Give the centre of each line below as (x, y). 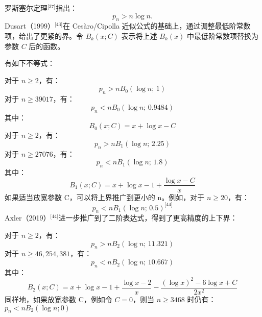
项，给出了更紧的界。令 (44, 35)
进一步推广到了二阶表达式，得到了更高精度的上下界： (148, 218)
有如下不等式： (30, 63)
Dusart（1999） (30, 26)
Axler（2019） (28, 218)
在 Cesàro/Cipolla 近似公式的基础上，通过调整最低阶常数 (157, 26)
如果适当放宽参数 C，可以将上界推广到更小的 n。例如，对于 (105, 197)
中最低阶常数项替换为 (222, 35)
